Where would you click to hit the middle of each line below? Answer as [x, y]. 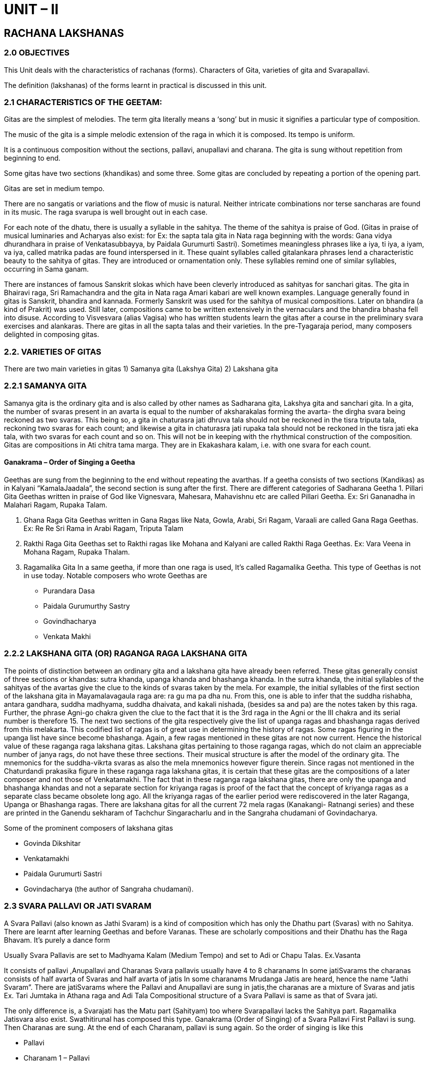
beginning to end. [32, 158]
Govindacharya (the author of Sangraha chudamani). [109, 889]
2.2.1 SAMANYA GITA [45, 386]
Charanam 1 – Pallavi [57, 1058]
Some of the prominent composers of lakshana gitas [88, 828]
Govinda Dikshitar [52, 843]
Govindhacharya [70, 621]
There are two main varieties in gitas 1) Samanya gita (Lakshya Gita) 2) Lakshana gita [141, 369]
